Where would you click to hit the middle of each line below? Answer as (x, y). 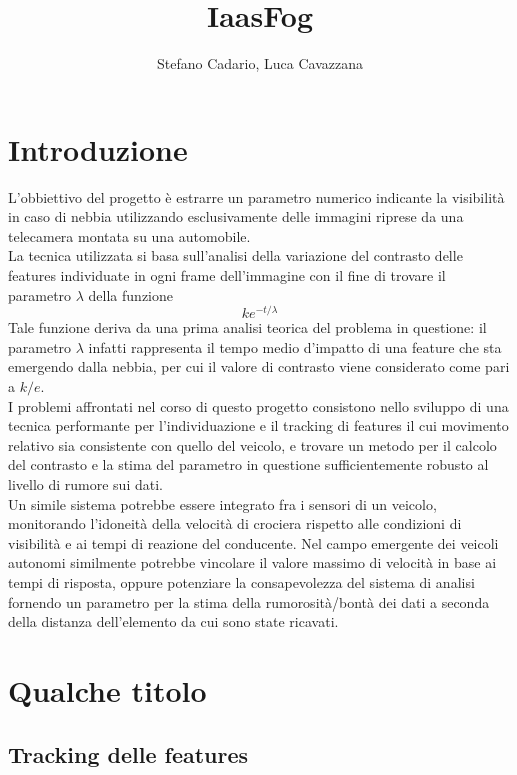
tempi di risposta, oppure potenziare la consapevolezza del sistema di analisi (241, 582)
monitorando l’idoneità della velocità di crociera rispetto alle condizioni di (235, 523)
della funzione (130, 294)
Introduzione (98, 148)
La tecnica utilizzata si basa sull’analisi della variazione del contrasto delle (235, 255)
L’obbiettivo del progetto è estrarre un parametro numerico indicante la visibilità (256, 196)
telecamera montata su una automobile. (129, 235)
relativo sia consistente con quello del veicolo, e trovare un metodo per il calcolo (252, 444)
